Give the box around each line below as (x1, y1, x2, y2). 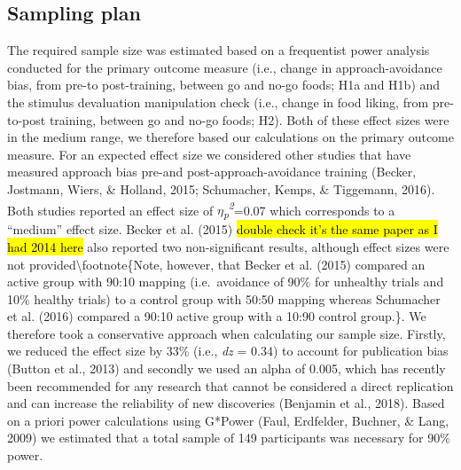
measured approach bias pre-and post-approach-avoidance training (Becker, (7, 162, 417, 181)
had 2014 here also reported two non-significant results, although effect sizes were (7, 237, 449, 255)
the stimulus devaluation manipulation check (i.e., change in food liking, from (7, 92, 429, 111)
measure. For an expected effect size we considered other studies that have (7, 145, 411, 163)
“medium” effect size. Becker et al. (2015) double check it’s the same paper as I (7, 220, 438, 239)
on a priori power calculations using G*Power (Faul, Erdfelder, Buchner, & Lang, (7, 411, 449, 429)
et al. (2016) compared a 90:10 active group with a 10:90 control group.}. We (7, 307, 426, 325)
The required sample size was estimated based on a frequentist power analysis (7, 41, 430, 59)
